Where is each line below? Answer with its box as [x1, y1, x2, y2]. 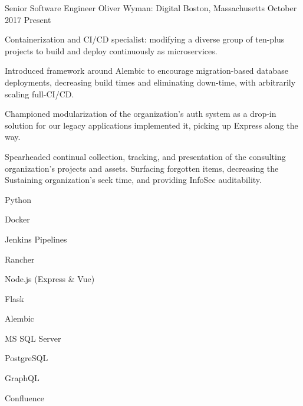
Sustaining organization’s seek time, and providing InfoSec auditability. [5, 173, 262, 186]
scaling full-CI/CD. [5, 87, 74, 100]
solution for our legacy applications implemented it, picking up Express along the [5, 119, 298, 131]
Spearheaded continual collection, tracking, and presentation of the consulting [5, 150, 286, 162]
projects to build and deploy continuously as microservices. [5, 44, 218, 57]
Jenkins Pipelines [5, 233, 67, 245]
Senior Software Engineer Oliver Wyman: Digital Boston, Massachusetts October [5, 2, 297, 14]
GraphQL [5, 372, 39, 384]
